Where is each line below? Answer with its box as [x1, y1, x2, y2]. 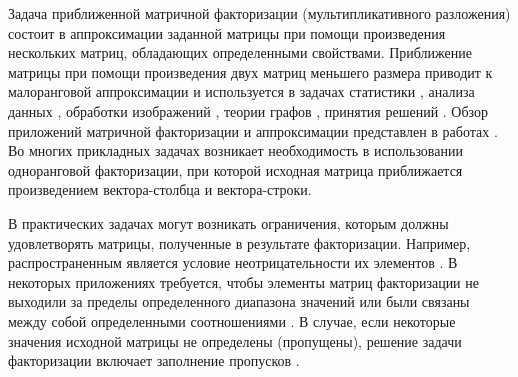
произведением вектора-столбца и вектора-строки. [8, 179, 312, 200]
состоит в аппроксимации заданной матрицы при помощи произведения [8, 22, 446, 43]
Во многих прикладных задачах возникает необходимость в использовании [8, 140, 463, 161]
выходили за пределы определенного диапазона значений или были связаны [8, 291, 470, 312]
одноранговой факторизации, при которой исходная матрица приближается [8, 159, 463, 180]
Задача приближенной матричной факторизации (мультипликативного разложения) [8, 3, 511, 23]
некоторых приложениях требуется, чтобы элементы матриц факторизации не [8, 271, 479, 292]
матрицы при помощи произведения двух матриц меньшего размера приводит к [8, 61, 493, 82]
